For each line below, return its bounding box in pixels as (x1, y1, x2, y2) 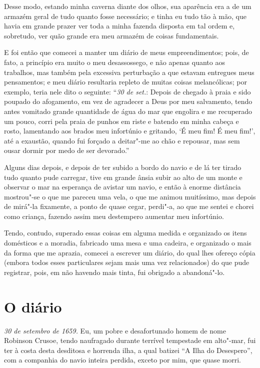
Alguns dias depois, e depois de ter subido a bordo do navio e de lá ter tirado (4, 161, 241, 172)
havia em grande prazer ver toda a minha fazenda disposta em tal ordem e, (4, 20, 235, 31)
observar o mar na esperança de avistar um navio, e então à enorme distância (4, 181, 241, 192)
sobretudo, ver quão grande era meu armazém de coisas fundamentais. (4, 30, 219, 40)
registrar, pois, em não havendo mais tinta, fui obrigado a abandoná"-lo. (4, 266, 225, 277)
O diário (4, 296, 62, 316)
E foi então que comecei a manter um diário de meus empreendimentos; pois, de (4, 47, 249, 57)
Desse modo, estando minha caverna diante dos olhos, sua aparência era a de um (4, 1, 251, 11)
